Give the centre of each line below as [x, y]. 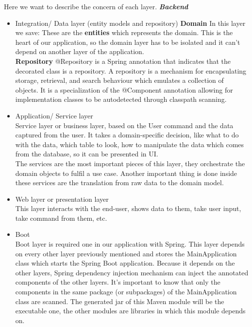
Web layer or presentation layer [62, 199]
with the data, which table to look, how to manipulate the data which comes [130, 144]
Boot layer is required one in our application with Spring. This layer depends [130, 244]
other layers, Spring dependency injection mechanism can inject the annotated [132, 272]
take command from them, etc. [61, 218]
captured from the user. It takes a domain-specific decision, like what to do [127, 135]
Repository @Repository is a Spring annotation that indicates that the [123, 61]
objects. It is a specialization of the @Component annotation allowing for [124, 89]
